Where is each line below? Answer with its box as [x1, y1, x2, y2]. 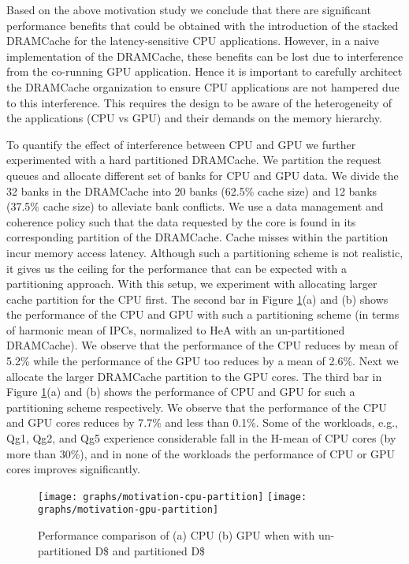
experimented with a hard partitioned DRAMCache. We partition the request [6, 151, 381, 168]
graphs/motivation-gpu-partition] [38, 504, 219, 516]
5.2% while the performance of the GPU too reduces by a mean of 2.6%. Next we [6, 353, 399, 369]
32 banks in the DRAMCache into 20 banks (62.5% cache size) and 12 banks [6, 182, 377, 199]
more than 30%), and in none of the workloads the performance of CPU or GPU [6, 445, 396, 461]
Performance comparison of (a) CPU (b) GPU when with [38, 527, 315, 543]
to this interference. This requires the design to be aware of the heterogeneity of [6, 94, 392, 110]
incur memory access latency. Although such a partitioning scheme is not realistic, [6, 244, 403, 260]
